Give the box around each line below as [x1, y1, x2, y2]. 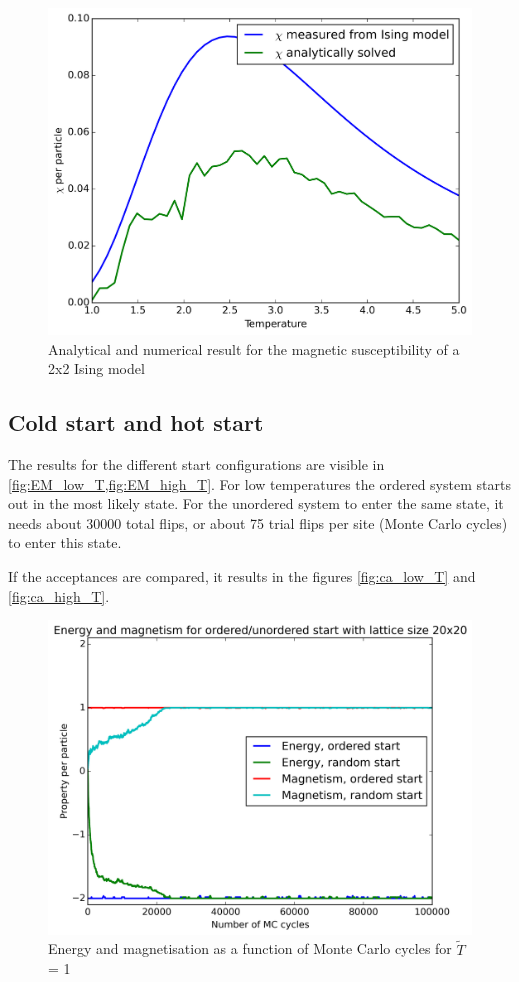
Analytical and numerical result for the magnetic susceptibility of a [48, 338, 460, 359]
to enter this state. [8, 532, 122, 553]
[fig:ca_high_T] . [8, 585, 110, 606]
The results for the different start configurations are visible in [8, 453, 385, 474]
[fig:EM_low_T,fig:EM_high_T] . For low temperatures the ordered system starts [8, 473, 511, 494]
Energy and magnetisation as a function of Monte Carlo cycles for [48, 938, 452, 959]
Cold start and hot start [8, 407, 264, 438]
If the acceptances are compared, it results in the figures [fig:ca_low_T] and [8, 565, 476, 586]
